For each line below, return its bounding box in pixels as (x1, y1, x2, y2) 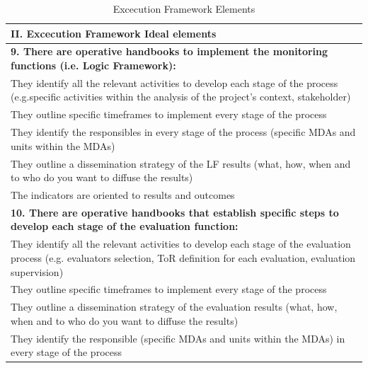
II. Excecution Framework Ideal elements (11, 25, 217, 40)
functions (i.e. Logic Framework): (11, 58, 176, 73)
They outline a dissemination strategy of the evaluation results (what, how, (11, 299, 338, 314)
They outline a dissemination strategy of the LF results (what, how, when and (11, 156, 351, 171)
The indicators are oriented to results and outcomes (11, 188, 235, 202)
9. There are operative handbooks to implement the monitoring (11, 44, 328, 59)
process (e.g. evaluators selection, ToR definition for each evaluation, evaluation (11, 250, 356, 265)
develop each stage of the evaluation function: (11, 219, 238, 234)
